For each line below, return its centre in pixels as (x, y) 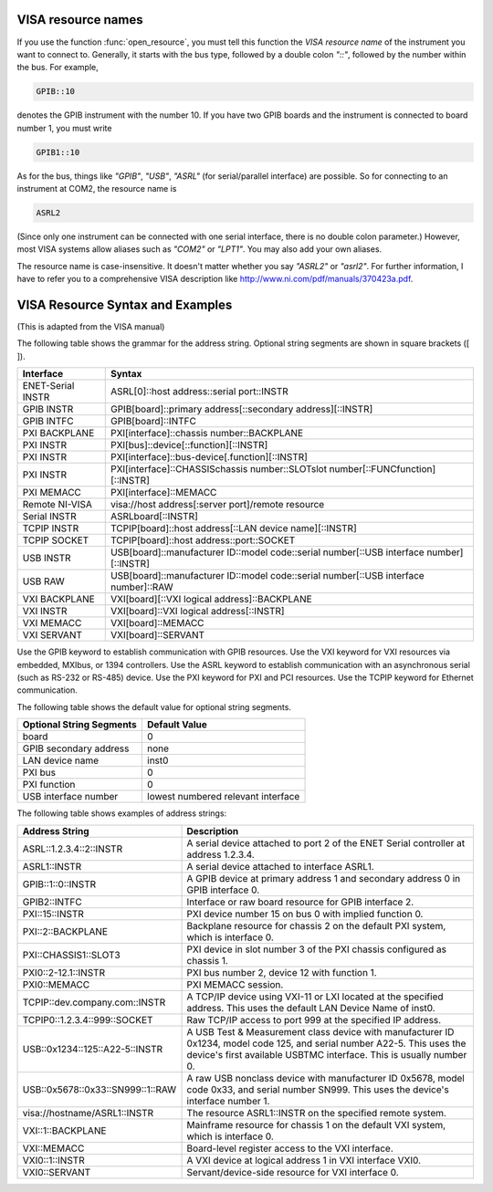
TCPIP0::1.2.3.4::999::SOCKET (88, 1019)
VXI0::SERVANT (57, 1172)
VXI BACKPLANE (58, 600)
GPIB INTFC (48, 422)
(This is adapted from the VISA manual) (91, 327)
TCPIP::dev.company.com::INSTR (94, 1002)
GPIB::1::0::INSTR (59, 884)
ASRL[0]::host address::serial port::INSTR (199, 392)
